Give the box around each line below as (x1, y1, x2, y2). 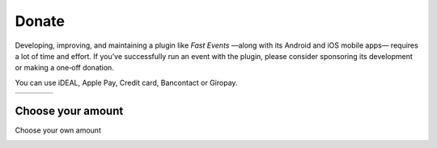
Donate (15, 12, 65, 30)
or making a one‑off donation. (15, 63, 115, 73)
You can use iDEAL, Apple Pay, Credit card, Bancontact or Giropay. (15, 78, 238, 87)
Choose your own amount (15, 125, 101, 135)
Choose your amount (15, 104, 124, 117)
